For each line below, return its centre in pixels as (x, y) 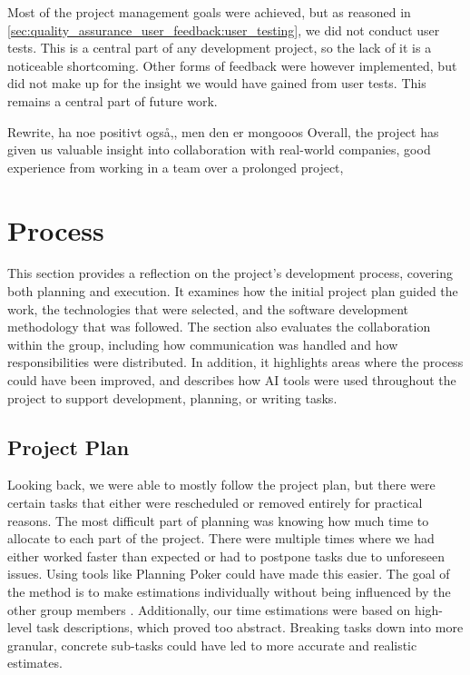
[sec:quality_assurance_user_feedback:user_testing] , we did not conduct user (224, 30)
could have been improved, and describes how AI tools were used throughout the (232, 380)
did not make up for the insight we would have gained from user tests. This (217, 83)
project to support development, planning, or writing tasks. (172, 397)
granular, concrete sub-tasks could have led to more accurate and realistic (212, 645)
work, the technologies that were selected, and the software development (208, 308)
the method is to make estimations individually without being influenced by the (229, 591)
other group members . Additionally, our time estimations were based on (209, 609)
